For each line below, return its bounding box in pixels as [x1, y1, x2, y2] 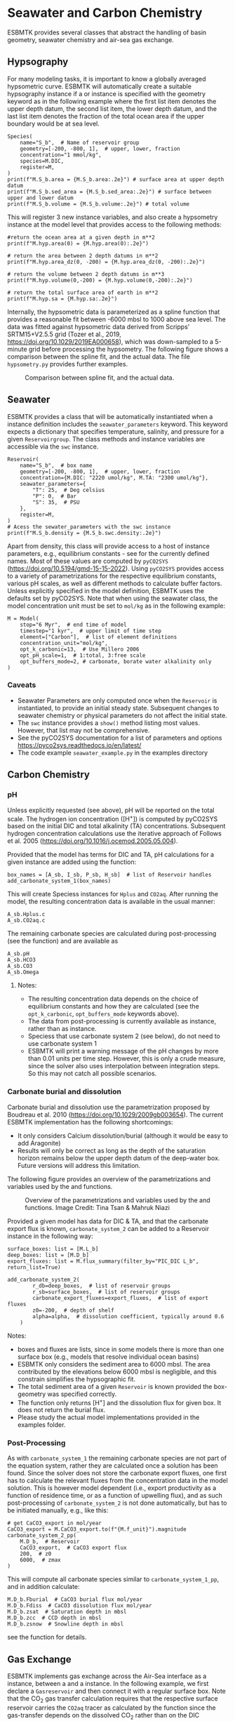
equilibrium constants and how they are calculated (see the [27, 1002, 200, 1011]
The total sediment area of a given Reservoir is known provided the [17, 1382, 213, 1390]
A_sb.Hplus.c [7, 911, 46, 918]
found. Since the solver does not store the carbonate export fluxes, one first [7, 1469, 227, 1477]
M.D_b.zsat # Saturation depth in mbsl [7, 1609, 128, 1616]
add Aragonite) [17, 1138, 61, 1147]
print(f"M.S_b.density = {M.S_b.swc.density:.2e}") [7, 529, 161, 536]
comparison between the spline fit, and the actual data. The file [7, 352, 191, 361]
